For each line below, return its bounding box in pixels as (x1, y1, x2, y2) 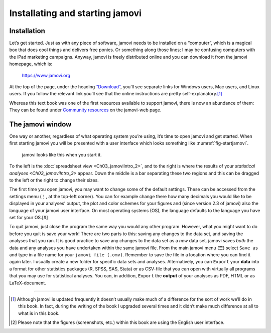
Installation (9, 27, 45, 35)
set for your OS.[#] (9, 215, 48, 220)
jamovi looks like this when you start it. (22, 151, 102, 157)
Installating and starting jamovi (9, 8, 142, 19)
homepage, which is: (9, 61, 53, 67)
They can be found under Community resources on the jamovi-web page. (9, 107, 162, 113)
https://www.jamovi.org (22, 72, 70, 78)
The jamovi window (9, 120, 72, 128)
